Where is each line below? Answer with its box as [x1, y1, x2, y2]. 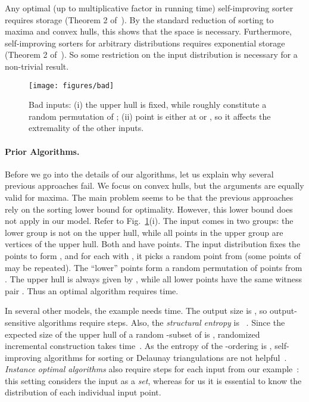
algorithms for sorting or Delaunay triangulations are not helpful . [44, 351, 287, 363]
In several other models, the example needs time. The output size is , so [5, 304, 267, 317]
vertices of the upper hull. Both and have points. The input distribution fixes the [5, 238, 301, 250]
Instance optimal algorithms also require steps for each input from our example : [5, 363, 299, 375]
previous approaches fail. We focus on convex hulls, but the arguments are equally [5, 179, 304, 192]
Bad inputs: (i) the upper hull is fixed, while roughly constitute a [29, 98, 267, 111]
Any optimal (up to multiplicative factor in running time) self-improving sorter [5, 2, 294, 14]
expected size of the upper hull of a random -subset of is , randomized [5, 328, 260, 340]
